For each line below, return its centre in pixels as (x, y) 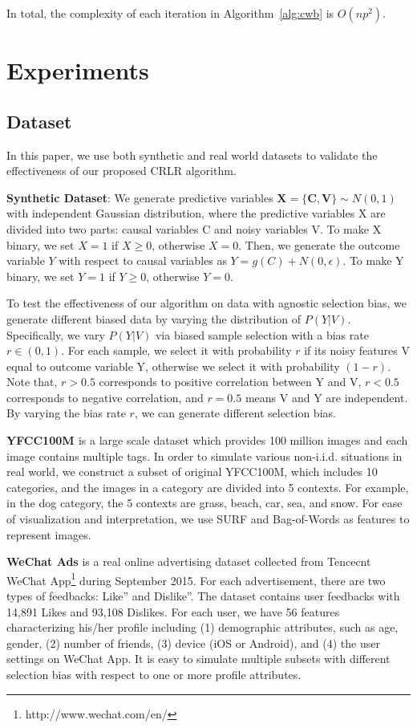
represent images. (49, 534)
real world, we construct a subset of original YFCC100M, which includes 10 (192, 472)
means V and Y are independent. (326, 397)
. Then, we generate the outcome (319, 244)
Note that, (32, 382)
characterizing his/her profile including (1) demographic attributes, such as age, (202, 627)
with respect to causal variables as (143, 260)
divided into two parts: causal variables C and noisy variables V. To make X (194, 228)
